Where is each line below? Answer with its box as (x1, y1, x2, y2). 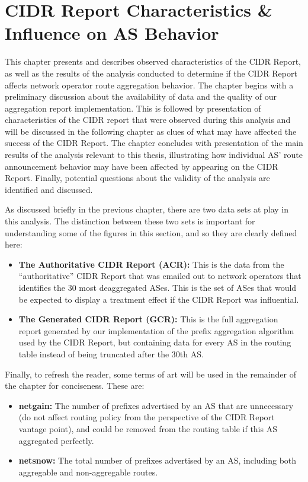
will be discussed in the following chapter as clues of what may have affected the (5, 125, 297, 137)
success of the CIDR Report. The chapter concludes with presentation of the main (5, 137, 303, 149)
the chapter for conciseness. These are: (5, 379, 145, 392)
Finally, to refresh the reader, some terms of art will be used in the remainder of (5, 367, 296, 380)
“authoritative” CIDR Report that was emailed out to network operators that (18, 269, 301, 282)
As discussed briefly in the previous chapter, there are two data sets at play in (5, 203, 289, 215)
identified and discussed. (5, 183, 93, 195)
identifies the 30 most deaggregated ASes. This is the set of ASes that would (18, 281, 297, 293)
